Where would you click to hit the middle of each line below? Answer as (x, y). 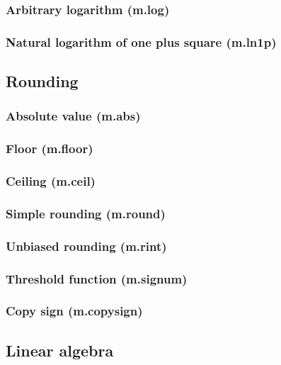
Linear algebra (60, 350)
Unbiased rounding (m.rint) (86, 246)
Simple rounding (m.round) (86, 213)
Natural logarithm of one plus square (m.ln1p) (141, 41)
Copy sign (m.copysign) (74, 311)
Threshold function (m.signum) (97, 278)
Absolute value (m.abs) (73, 116)
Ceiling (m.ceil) (51, 181)
